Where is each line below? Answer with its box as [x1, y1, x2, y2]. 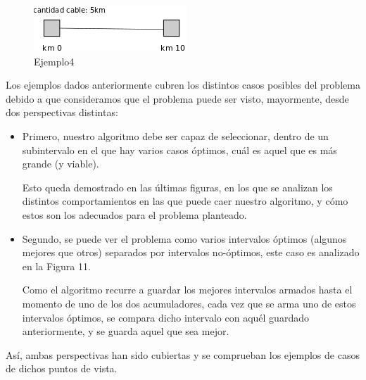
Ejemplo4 [34, 53, 75, 68]
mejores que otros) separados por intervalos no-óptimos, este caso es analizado [22, 245, 360, 260]
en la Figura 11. [22, 258, 91, 273]
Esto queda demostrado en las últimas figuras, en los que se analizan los [22, 179, 333, 194]
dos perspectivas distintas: [6, 105, 118, 120]
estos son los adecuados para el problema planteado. [22, 207, 247, 222]
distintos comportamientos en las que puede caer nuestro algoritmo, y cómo [22, 194, 348, 208]
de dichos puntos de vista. [6, 361, 118, 376]
